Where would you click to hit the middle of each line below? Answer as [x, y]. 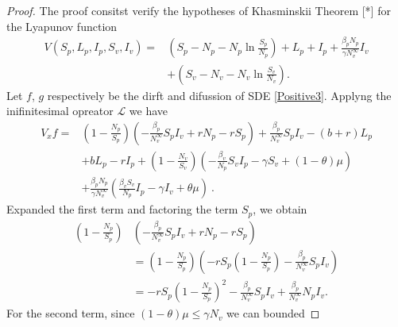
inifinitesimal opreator [60, 111]
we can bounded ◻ [273, 313]
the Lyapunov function [62, 26]
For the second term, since [71, 313]
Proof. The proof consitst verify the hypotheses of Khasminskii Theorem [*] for [199, 10]
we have [149, 111]
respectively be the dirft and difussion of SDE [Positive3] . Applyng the [219, 95]
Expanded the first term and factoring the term [122, 209]
